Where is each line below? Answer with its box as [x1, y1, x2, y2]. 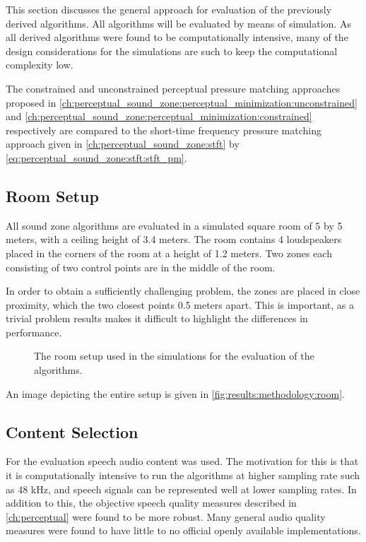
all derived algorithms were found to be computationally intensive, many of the [6, 30, 348, 45]
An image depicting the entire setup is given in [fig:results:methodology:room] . [6, 386, 345, 401]
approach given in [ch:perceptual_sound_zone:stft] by [6, 136, 240, 151]
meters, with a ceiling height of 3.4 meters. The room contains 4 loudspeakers [6, 232, 342, 247]
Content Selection [6, 420, 138, 442]
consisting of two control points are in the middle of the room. [6, 259, 276, 274]
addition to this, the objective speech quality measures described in [6, 495, 297, 510]
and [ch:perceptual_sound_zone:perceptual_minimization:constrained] [6, 109, 312, 124]
